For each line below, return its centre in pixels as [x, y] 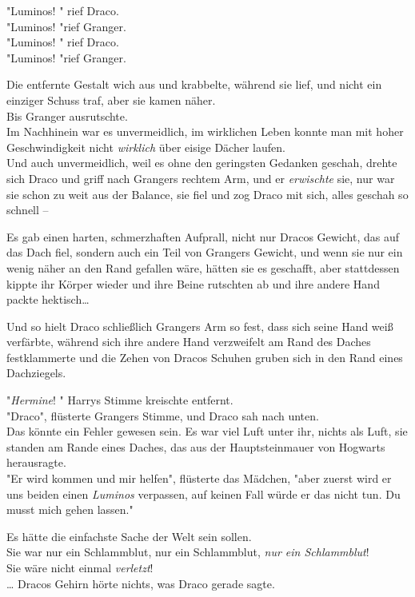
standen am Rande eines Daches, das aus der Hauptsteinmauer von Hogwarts [196, 446]
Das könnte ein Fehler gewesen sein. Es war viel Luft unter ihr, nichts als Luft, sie [207, 431]
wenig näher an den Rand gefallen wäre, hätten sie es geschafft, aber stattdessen [203, 267]
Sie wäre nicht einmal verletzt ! [80, 567]
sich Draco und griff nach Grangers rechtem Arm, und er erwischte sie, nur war [201, 178]
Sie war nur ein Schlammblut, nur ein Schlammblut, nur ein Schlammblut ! [188, 552]
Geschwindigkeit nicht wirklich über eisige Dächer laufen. [146, 147]
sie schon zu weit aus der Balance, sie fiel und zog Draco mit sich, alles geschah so [207, 194]
